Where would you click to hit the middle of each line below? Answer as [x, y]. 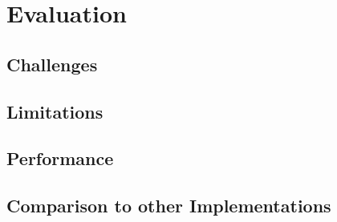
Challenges [52, 64]
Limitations [55, 111]
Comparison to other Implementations [169, 206]
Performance [60, 158]
